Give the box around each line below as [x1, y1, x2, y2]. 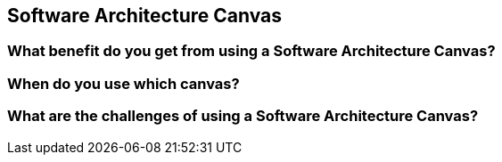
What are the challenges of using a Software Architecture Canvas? [7, 107, 479, 126]
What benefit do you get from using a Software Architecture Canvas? [7, 42, 496, 61]
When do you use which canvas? [7, 74, 240, 93]
